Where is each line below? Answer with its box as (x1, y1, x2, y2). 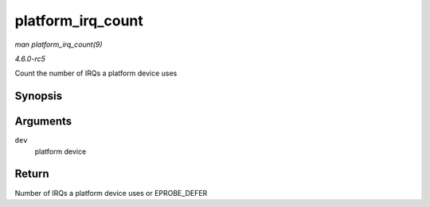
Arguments (14, 115, 72, 128)
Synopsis (14, 90, 63, 103)
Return (14, 167, 49, 181)
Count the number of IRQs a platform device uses (14, 68, 178, 79)
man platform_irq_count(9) (14, 40, 103, 49)
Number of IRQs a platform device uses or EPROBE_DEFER (14, 188, 208, 197)
